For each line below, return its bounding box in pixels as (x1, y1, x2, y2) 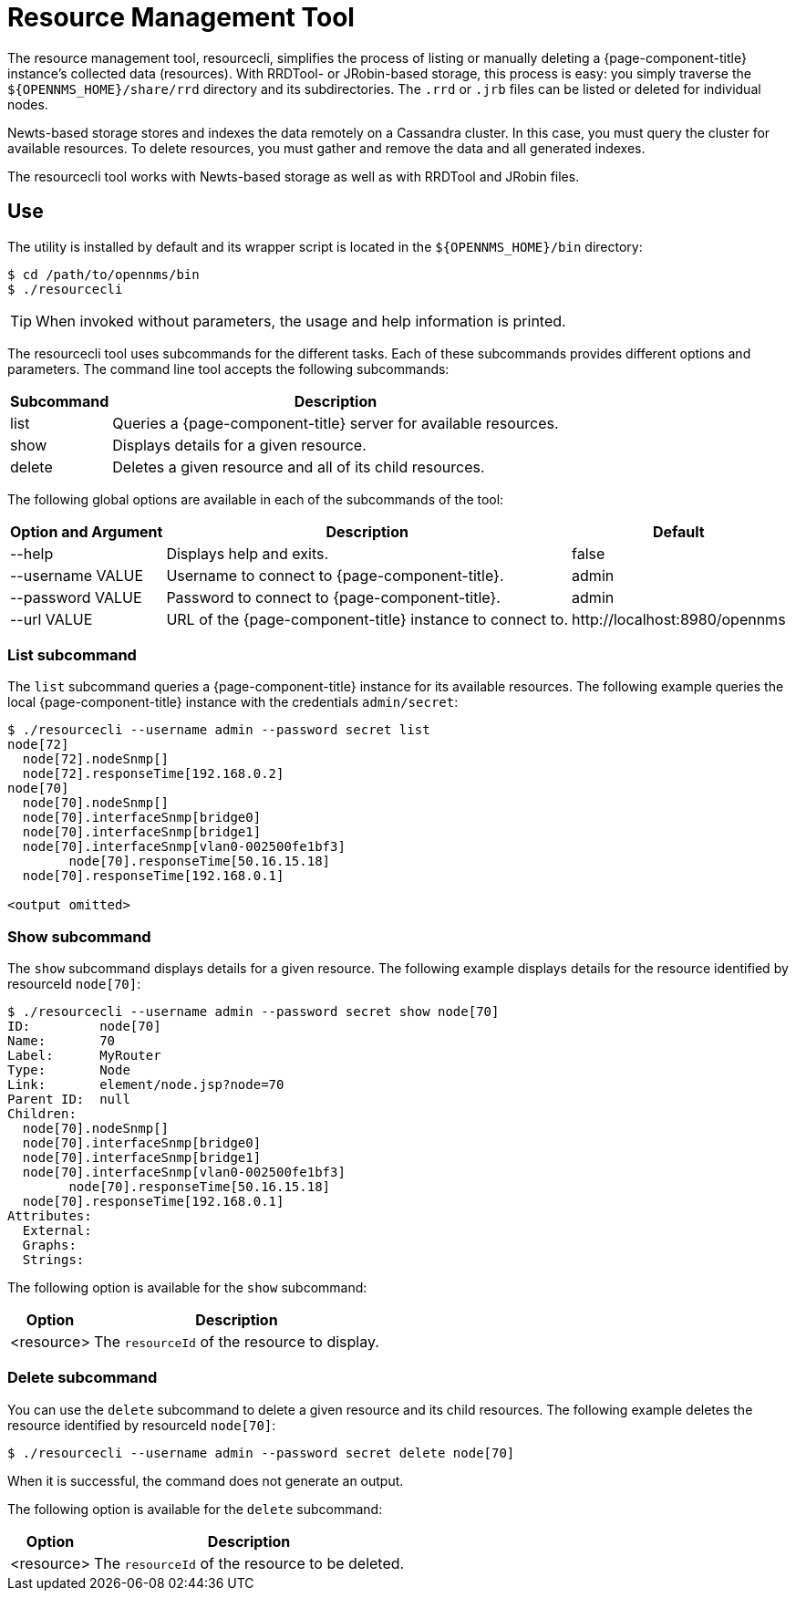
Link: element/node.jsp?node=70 (7, 1077, 284, 1093)
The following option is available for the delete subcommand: (7, 1500, 383, 1517)
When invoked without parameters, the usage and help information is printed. (36, 311, 566, 330)
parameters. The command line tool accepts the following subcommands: (7, 360, 450, 377)
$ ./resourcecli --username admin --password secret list (7, 722, 430, 738)
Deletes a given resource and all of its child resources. (112, 457, 485, 476)
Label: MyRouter (7, 1048, 161, 1064)
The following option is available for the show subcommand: (7, 1280, 367, 1296)
